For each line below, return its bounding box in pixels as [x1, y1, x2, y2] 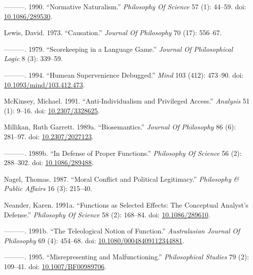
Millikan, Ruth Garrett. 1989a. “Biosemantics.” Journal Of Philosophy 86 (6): [4, 122, 236, 132]
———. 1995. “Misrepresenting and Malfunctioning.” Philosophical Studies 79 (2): [4, 252, 249, 262]
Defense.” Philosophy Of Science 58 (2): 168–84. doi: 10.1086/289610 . [4, 209, 211, 219]
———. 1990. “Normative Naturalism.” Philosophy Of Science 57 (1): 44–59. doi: [4, 1, 246, 11]
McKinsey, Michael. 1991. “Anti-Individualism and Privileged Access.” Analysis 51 [4, 96, 250, 106]
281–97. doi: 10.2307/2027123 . [4, 131, 94, 141]
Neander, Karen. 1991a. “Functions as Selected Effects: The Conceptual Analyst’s [4, 199, 249, 210]
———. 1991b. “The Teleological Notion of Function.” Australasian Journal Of [4, 226, 240, 236]
